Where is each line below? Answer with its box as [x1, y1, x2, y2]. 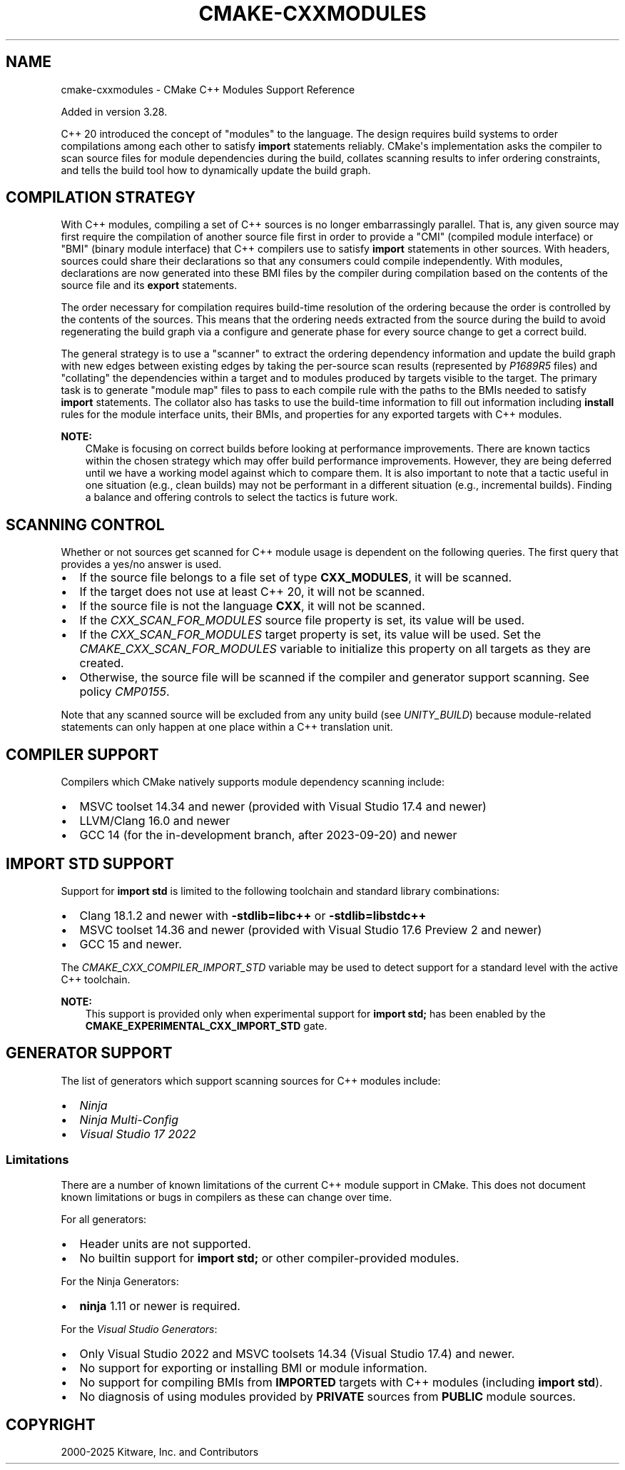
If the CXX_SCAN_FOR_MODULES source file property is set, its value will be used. [79, 613, 525, 628]
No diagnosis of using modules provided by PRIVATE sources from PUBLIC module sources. [79, 1389, 576, 1404]
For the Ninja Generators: [61, 1274, 179, 1287]
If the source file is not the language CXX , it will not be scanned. [79, 599, 425, 614]
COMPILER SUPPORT [6, 745, 159, 764]
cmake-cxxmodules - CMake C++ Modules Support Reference [61, 83, 355, 96]
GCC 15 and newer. [79, 936, 182, 951]
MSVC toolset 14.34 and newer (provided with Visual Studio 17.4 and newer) [79, 799, 487, 814]
